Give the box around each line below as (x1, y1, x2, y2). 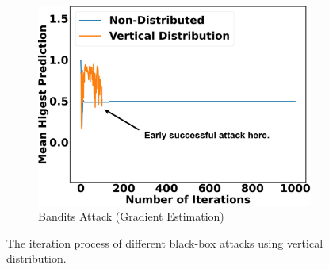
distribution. (6, 250, 67, 267)
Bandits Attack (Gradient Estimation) (38, 208, 224, 225)
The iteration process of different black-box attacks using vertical (6, 234, 323, 251)
